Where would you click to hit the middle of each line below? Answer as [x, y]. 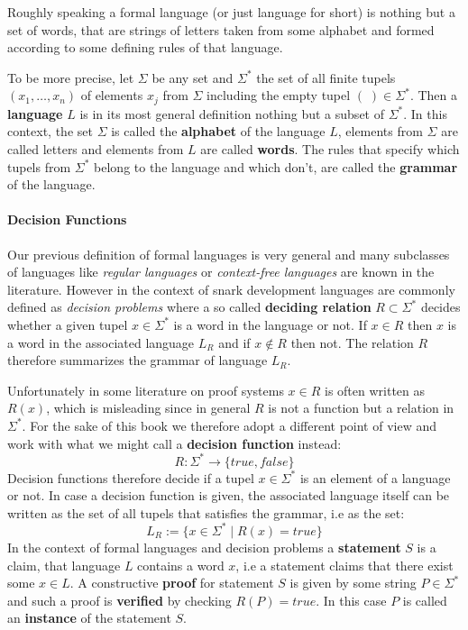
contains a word [181, 565]
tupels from [39, 166]
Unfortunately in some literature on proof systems [146, 390]
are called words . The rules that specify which [330, 149]
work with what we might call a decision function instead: [174, 443]
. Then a [433, 95]
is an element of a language [375, 477]
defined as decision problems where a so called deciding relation [189, 307]
